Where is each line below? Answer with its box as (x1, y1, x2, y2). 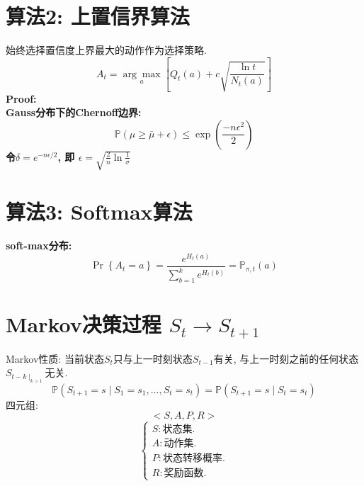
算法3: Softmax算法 (6, 197, 193, 226)
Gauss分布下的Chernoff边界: (6, 105, 142, 120)
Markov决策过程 (6, 310, 161, 339)
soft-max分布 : (6, 238, 72, 253)
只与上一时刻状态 (113, 351, 193, 366)
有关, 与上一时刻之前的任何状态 (213, 351, 359, 366)
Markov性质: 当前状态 (6, 351, 104, 366)
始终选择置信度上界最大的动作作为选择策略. (6, 43, 207, 57)
